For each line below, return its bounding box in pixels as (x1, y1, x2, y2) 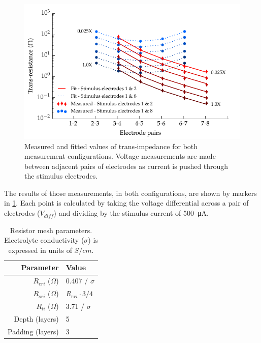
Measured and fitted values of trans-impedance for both (24, 140, 198, 151)
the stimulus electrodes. (24, 170, 98, 181)
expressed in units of (8, 244, 72, 255)
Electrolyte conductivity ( (4, 235, 84, 245)
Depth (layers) (14, 313, 59, 324)
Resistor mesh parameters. (10, 224, 92, 235)
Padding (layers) (8, 326, 59, 336)
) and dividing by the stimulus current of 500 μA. (53, 208, 209, 218)
